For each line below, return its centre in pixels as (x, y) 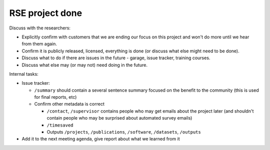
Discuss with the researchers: (40, 28)
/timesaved (60, 125)
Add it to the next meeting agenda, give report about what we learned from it (101, 139)
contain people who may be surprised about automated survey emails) (119, 118)
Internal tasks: (24, 74)
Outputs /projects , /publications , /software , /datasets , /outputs (124, 132)
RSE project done (46, 13)
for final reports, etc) (55, 97)
